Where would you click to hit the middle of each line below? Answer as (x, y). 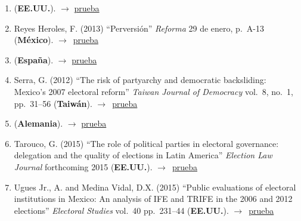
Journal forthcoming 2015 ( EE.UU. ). (83, 166)
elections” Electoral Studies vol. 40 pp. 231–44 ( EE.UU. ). (121, 210)
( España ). (34, 59)
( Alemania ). (38, 123)
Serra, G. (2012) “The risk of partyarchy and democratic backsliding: (140, 80)
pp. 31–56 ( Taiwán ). (53, 103)
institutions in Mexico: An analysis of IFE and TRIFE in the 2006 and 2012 (153, 199)
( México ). (34, 40)
